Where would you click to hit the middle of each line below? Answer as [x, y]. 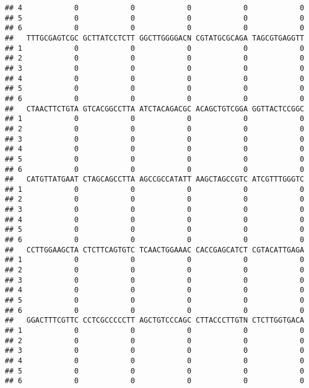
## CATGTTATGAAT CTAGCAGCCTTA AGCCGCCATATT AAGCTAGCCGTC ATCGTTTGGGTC [154, 179]
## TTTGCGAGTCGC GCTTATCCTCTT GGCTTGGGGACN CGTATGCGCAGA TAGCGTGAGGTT [154, 38]
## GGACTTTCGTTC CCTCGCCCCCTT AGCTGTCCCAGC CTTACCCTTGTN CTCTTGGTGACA [154, 321]
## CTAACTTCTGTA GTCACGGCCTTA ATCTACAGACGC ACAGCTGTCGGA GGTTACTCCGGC [154, 109]
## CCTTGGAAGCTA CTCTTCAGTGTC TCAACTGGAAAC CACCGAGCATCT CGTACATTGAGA [154, 250]
